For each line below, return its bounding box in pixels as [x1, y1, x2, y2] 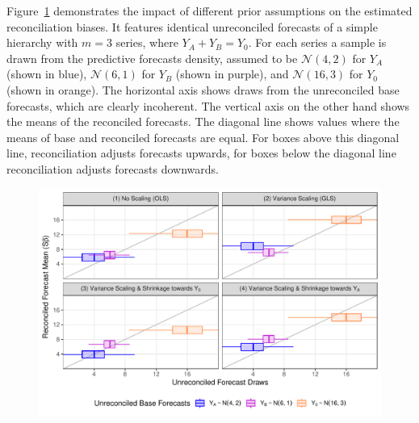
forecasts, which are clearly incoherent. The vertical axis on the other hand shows [6, 97, 410, 114]
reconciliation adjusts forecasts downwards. [6, 160, 220, 177]
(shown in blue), [6, 65, 87, 82]
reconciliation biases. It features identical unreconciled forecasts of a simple [6, 18, 378, 35]
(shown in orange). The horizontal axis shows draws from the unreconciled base [6, 81, 400, 98]
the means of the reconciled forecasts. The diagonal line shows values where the [6, 113, 400, 130]
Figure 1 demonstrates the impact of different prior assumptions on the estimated [6, 2, 413, 19]
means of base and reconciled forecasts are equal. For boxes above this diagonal [6, 128, 400, 145]
